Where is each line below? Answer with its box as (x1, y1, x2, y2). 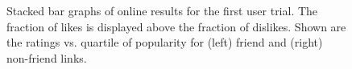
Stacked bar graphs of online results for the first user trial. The (6, 2, 318, 18)
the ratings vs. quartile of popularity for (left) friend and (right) (6, 34, 323, 51)
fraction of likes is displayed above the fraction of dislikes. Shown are (6, 18, 346, 34)
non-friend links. (6, 49, 87, 66)
